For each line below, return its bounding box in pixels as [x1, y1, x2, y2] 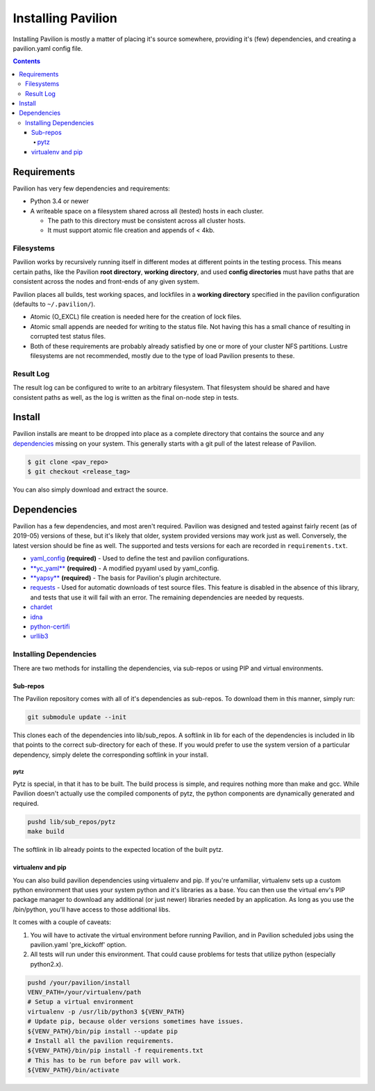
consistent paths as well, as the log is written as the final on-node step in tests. [12, 393, 239, 401]
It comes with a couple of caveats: [12, 918, 111, 926]
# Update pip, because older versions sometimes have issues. [27, 1017, 244, 1026]
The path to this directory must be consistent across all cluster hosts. [47, 216, 246, 225]
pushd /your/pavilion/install [27, 978, 131, 987]
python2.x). [30, 960, 64, 968]
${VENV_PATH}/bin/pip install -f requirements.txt [27, 1046, 204, 1055]
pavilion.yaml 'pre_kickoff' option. [30, 940, 127, 948]
